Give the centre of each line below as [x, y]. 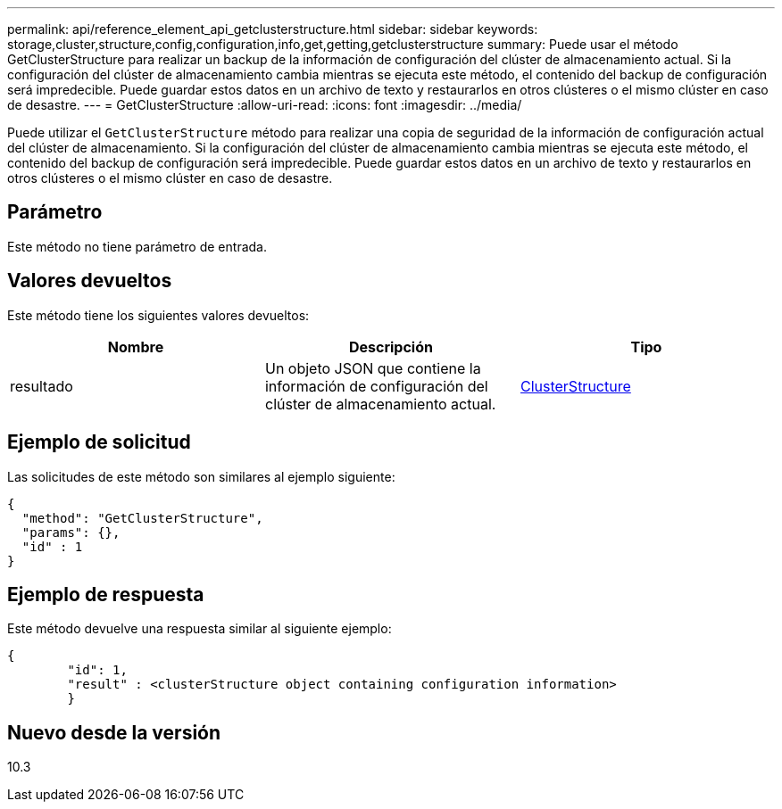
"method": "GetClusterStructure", [142, 518]
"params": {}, [71, 532]
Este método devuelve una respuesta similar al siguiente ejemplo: [200, 629]
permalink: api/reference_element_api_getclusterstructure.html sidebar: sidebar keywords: [273, 29]
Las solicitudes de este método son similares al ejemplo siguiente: [201, 476]
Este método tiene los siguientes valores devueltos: [158, 315]
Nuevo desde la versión [114, 732]
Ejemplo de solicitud [99, 442]
